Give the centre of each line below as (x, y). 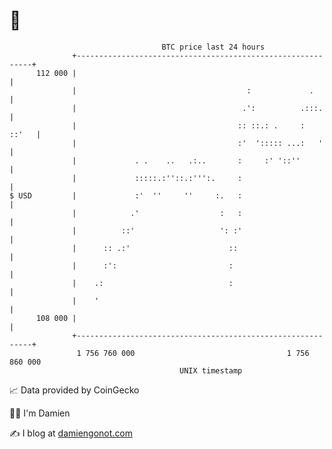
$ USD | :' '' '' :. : (126, 195)
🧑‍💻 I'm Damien (40, 413)
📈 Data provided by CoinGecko (74, 390)
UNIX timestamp (211, 370)
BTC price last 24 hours (213, 47)
